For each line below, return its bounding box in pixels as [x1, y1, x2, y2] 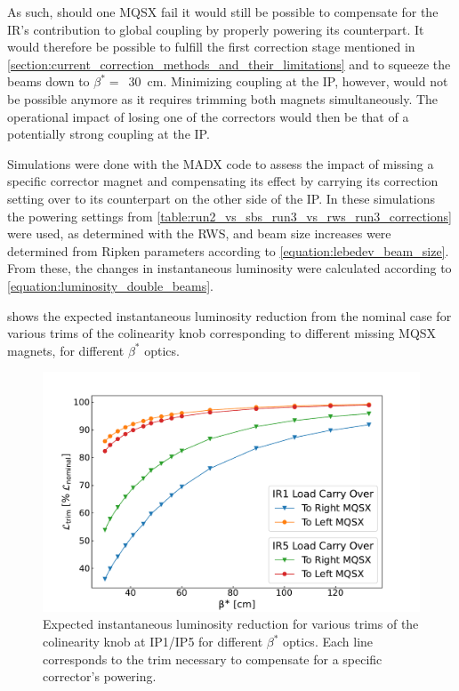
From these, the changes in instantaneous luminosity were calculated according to [7, 259, 452, 277]
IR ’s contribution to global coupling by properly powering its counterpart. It [7, 20, 424, 38]
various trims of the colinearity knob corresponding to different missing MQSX [7, 324, 437, 342]
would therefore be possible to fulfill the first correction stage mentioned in [7, 37, 415, 56]
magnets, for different [7, 341, 125, 359]
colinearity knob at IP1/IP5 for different [43, 632, 263, 651]
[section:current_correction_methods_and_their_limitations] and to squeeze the [7, 54, 451, 73]
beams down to [7, 72, 90, 91]
